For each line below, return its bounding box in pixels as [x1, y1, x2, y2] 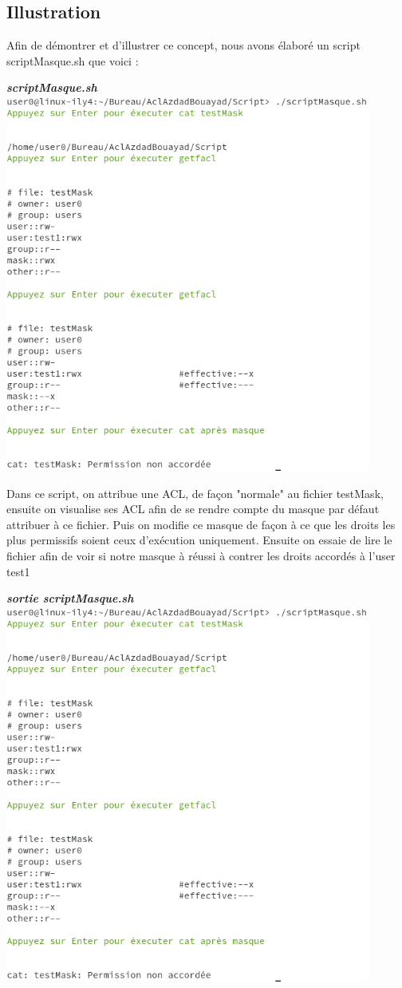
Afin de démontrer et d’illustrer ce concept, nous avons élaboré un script [6, 37, 361, 53]
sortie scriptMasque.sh [6, 590, 134, 607]
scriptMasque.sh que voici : [6, 52, 139, 69]
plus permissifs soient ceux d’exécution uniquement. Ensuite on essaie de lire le [6, 532, 392, 548]
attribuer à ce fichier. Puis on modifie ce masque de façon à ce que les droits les [6, 516, 396, 532]
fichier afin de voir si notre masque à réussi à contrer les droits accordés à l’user [6, 547, 396, 563]
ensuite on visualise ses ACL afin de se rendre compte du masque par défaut [6, 500, 380, 517]
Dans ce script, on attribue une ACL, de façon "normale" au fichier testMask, [6, 484, 384, 501]
